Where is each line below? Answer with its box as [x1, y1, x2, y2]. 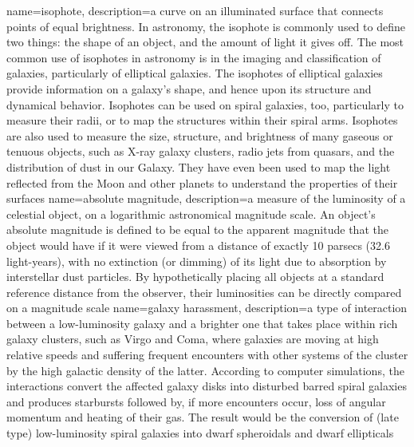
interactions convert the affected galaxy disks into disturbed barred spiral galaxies [6, 378, 407, 394]
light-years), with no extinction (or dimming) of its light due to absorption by [6, 252, 387, 269]
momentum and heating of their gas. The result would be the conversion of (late [6, 409, 399, 425]
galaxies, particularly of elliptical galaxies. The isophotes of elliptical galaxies [6, 65, 383, 81]
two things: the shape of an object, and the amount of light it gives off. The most [6, 34, 404, 50]
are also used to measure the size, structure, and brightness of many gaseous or [6, 127, 393, 144]
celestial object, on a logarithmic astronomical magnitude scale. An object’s [6, 205, 376, 222]
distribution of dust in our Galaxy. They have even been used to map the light [6, 158, 391, 175]
